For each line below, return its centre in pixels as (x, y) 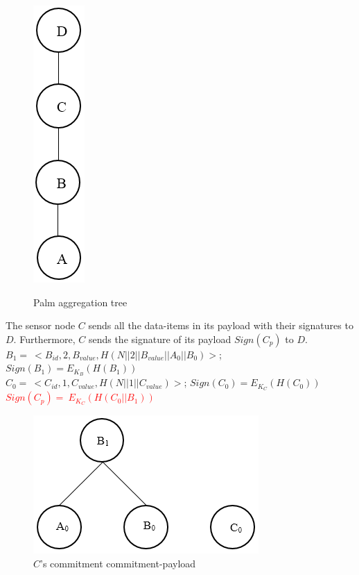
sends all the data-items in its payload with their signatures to (221, 325)
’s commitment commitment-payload (118, 563)
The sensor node (41, 325)
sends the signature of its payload (160, 339)
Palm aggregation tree (80, 302)
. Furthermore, (44, 339)
